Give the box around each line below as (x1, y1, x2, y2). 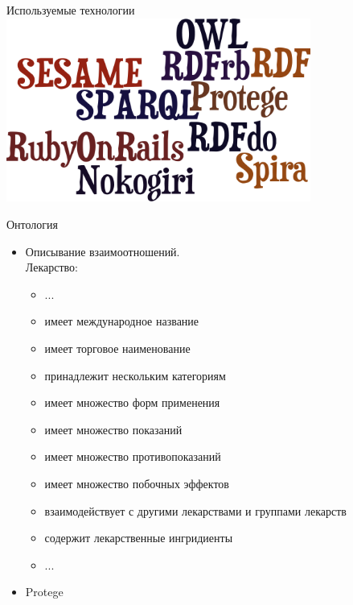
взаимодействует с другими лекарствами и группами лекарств (44, 502, 347, 519)
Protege (25, 583, 64, 600)
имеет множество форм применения (44, 394, 220, 411)
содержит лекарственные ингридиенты (44, 529, 233, 546)
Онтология (6, 215, 59, 232)
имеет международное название (44, 313, 199, 329)
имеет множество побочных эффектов (44, 474, 229, 491)
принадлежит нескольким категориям (44, 367, 226, 383)
